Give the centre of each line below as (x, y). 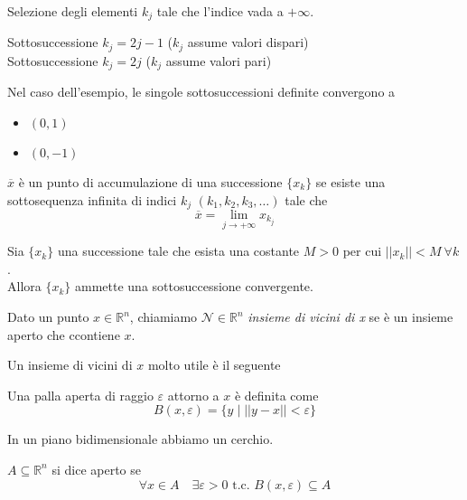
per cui (362, 251)
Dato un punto (48, 316)
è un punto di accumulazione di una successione (150, 181)
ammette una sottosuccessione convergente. (194, 286)
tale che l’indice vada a (220, 11)
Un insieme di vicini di (70, 365)
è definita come (276, 395)
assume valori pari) (219, 60)
